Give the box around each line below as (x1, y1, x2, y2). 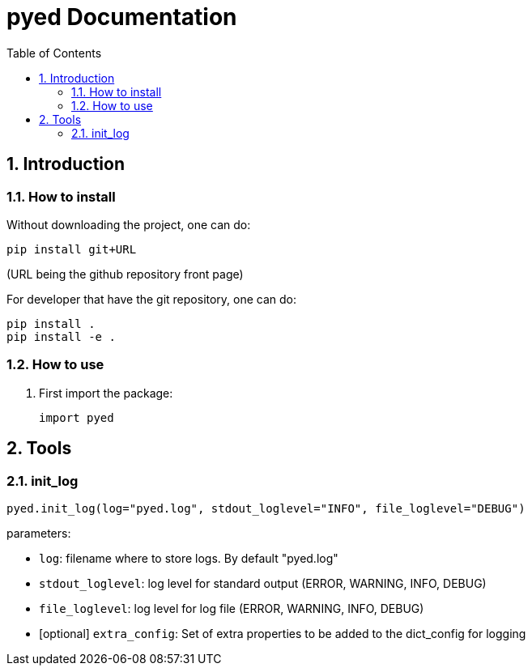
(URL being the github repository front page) (6, 266, 244, 281)
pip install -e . (6, 330, 116, 343)
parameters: (6, 525, 71, 540)
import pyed (39, 410, 114, 424)
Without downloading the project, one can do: (6, 217, 251, 232)
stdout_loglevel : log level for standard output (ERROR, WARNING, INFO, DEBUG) (39, 576, 487, 590)
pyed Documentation (6, 3, 237, 31)
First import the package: (39, 385, 173, 400)
